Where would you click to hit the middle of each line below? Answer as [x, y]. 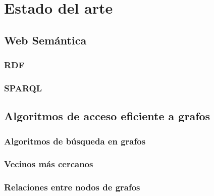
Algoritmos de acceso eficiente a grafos [107, 116]
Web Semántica [45, 40]
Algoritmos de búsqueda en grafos [75, 141]
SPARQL [23, 88]
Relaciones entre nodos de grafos [72, 187]
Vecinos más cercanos [49, 164]
